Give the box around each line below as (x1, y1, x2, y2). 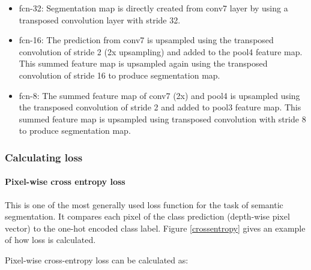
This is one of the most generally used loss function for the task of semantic (5, 198, 283, 211)
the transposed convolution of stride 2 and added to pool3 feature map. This (19, 101, 301, 113)
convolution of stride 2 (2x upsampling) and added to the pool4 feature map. (19, 45, 303, 58)
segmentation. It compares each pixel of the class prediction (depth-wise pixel (5, 210, 290, 223)
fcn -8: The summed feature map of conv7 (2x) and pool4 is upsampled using (19, 89, 300, 101)
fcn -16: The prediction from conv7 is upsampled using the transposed (19, 34, 274, 46)
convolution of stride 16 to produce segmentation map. (19, 68, 220, 81)
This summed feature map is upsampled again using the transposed (19, 57, 268, 70)
